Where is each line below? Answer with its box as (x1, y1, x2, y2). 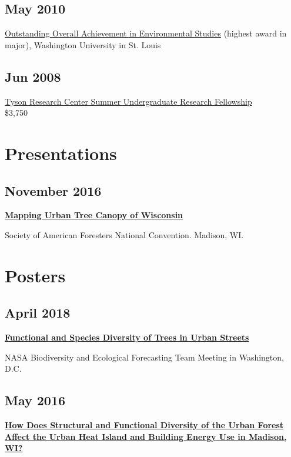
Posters (5, 263, 66, 287)
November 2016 (5, 181, 102, 199)
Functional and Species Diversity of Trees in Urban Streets (5, 331, 249, 343)
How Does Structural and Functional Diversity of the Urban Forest (5, 419, 284, 431)
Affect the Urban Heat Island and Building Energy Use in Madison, (5, 430, 287, 442)
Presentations (5, 141, 117, 165)
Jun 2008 (5, 67, 61, 85)
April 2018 (5, 303, 71, 322)
